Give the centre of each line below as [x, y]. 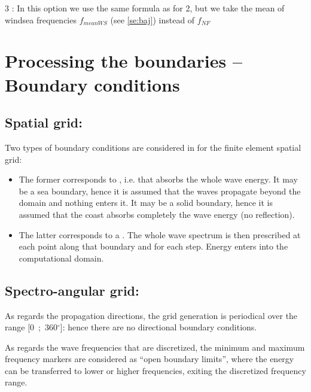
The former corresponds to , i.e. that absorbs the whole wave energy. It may [158, 179]
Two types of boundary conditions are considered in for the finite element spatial [153, 147]
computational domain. [61, 258]
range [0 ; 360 [31, 327]
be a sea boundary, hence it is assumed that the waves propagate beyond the [160, 191]
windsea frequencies [41, 19]
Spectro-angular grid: [72, 290]
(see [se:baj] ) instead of [153, 19]
